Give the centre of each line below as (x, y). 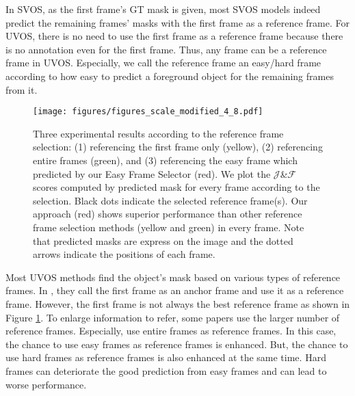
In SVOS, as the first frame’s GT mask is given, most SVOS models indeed (163, 9)
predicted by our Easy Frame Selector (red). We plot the (152, 173)
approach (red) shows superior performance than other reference (168, 214)
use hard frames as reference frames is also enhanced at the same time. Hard (166, 357)
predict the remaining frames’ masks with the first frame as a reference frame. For (177, 22)
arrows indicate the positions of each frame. (124, 254)
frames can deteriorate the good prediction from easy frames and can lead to (166, 370)
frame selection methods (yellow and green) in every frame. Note (169, 227)
